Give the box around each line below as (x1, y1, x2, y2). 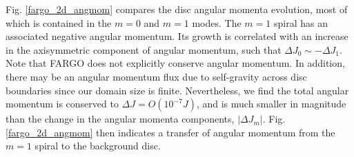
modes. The (192, 15, 242, 30)
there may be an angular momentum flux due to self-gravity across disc (6, 69, 307, 83)
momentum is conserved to (6, 96, 119, 111)
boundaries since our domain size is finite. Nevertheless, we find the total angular (6, 83, 349, 97)
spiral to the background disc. (35, 138, 161, 153)
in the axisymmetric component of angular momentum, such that (6, 42, 282, 56)
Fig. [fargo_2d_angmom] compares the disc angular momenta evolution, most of (6, 2, 348, 16)
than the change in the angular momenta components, (6, 112, 235, 126)
